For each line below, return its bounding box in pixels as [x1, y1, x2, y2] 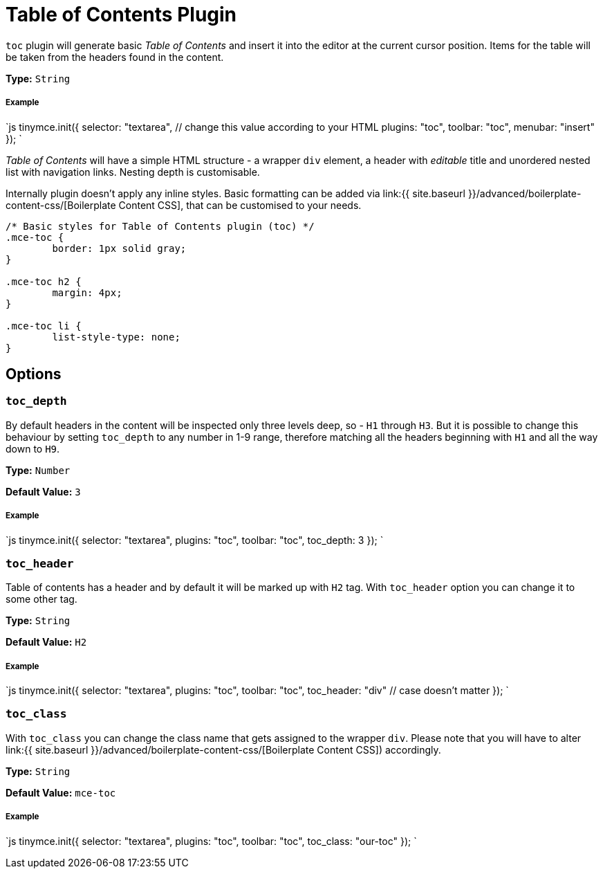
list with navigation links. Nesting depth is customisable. [6, 165, 260, 178]
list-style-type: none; [52, 331, 180, 343]
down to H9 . [6, 442, 60, 455]
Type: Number [6, 464, 71, 476]
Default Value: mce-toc [6, 786, 116, 799]
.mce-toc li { [6, 320, 82, 331]
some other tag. [6, 593, 77, 606]
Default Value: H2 [6, 636, 87, 648]
